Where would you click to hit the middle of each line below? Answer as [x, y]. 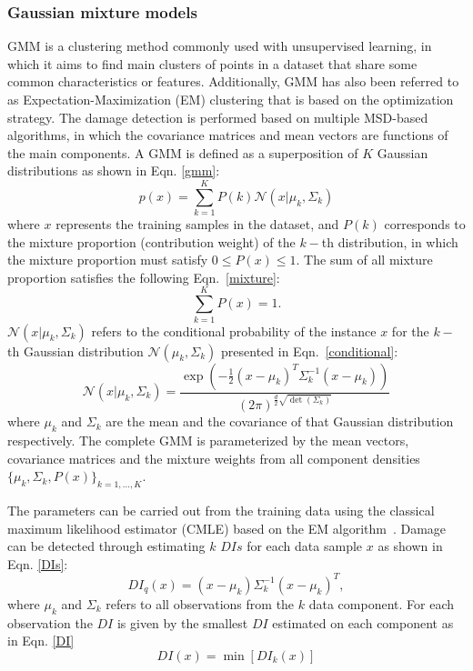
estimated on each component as [363, 622]
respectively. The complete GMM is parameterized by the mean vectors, [208, 440]
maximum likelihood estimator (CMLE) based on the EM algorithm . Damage [227, 528]
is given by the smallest [182, 622]
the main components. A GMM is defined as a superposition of [183, 152]
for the [410, 330]
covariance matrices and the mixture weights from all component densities [214, 458]
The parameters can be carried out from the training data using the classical [221, 510]
